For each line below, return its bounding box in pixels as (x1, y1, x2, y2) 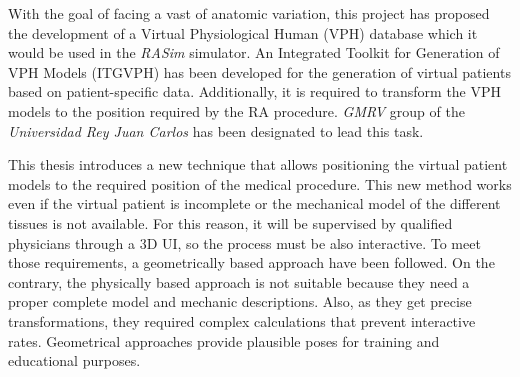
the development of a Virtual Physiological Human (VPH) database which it (8, 22, 478, 43)
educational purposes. (8, 350, 141, 371)
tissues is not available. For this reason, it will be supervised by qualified (8, 212, 453, 233)
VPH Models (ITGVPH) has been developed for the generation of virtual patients (8, 61, 511, 82)
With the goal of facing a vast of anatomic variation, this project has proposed (8, 3, 490, 23)
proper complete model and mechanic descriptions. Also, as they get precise (8, 291, 472, 312)
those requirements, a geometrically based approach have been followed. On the (8, 252, 495, 273)
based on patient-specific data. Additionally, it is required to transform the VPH (8, 81, 502, 102)
